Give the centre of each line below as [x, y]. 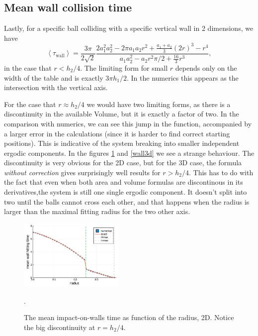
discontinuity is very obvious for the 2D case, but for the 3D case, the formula [123, 163]
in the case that [28, 67]
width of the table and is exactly [54, 77]
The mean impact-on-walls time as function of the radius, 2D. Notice [129, 317]
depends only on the [206, 67]
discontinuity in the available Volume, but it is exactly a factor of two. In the [122, 114]
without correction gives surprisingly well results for [82, 172]
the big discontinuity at [60, 327]
